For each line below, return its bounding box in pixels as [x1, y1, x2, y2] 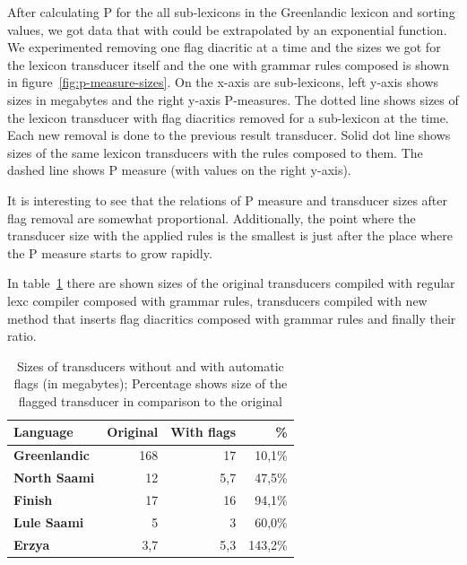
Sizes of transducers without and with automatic [16, 356, 284, 375]
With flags [170, 422, 237, 441]
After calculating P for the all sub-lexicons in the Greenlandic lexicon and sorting [7, 3, 455, 21]
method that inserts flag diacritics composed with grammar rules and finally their [7, 309, 456, 327]
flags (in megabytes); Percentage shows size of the [13, 374, 288, 393]
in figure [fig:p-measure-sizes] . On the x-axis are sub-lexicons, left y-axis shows [7, 73, 439, 91]
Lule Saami [13, 512, 84, 531]
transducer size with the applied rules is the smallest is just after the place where [7, 226, 453, 245]
